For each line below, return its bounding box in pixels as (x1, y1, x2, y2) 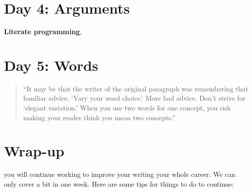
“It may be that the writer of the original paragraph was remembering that (23, 83, 248, 93)
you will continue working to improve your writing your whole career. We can (4, 169, 235, 179)
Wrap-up (4, 141, 64, 161)
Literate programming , (4, 26, 82, 37)
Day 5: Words (4, 55, 98, 75)
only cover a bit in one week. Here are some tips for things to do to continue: (4, 178, 234, 189)
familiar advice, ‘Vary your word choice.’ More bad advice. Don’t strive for (23, 93, 246, 103)
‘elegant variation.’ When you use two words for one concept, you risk (23, 103, 231, 113)
